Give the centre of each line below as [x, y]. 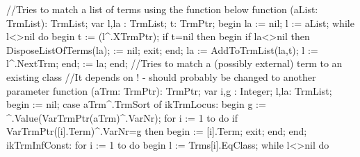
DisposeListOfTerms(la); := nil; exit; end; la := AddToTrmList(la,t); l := [162, 49]
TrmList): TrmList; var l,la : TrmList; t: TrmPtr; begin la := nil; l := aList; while [180, 22]
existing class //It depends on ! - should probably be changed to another [161, 76]
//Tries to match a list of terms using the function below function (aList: [162, 9]
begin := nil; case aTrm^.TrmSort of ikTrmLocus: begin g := [136, 104]
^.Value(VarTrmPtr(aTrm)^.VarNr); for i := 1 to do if [122, 117]
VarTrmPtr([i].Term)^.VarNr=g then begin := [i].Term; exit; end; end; [157, 131]
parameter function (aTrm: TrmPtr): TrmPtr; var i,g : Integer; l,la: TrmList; [169, 90]
